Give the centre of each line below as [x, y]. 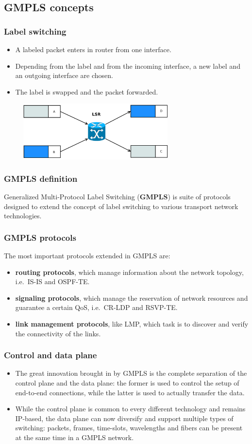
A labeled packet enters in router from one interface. [93, 49]
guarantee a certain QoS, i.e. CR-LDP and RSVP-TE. [96, 307]
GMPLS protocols [40, 237]
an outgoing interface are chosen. [64, 75]
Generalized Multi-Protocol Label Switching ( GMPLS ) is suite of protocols [117, 197]
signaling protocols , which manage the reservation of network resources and [132, 298]
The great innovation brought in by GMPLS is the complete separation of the [131, 373]
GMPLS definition [41, 178]
